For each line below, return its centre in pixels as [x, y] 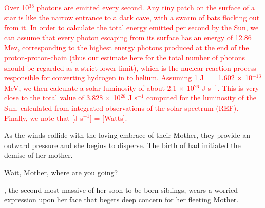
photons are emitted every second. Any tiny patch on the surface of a [146, 7]
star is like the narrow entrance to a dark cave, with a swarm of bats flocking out [132, 17]
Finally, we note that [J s [44, 118]
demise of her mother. [39, 155]
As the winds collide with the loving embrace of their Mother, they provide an [127, 135]
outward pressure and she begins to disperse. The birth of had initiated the [122, 145]
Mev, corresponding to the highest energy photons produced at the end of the [127, 47]
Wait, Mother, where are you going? [61, 172]
